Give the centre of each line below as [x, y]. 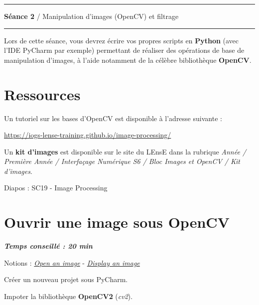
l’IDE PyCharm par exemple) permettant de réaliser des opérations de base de [124, 50]
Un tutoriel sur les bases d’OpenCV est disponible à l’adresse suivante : [113, 118]
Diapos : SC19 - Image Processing [56, 188]
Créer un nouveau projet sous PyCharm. [66, 279]
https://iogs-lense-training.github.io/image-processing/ [88, 135]
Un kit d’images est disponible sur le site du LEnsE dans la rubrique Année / [125, 151]
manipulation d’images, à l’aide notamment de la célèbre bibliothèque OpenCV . [128, 60]
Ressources [42, 94]
